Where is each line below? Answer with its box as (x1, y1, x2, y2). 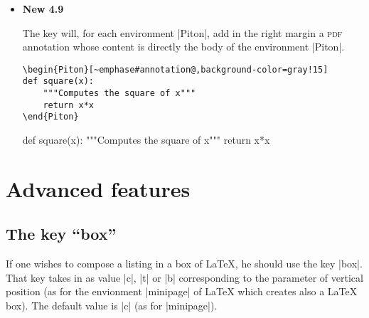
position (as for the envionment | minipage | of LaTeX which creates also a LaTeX (6, 284, 358, 299)
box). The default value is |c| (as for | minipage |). (6, 298, 218, 313)
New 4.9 (22, 1, 64, 16)
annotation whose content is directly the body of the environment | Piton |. (22, 39, 345, 54)
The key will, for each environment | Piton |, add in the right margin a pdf (22, 25, 343, 40)
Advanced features (6, 174, 191, 203)
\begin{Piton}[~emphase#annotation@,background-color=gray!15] (22, 64, 328, 75)
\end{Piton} (22, 112, 79, 122)
